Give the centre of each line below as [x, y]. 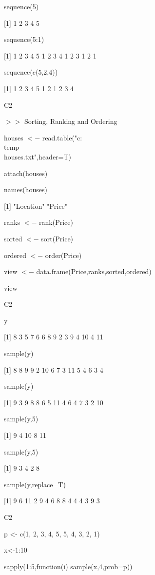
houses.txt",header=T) [38, 156]
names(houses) [26, 189]
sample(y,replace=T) [35, 484]
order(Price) [63, 255]
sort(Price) [57, 238]
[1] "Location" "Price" [36, 206]
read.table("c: [62, 137]
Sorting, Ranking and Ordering [71, 121]
